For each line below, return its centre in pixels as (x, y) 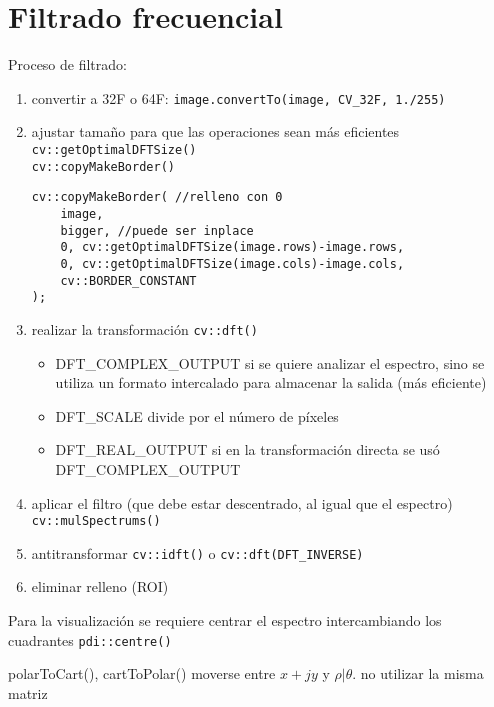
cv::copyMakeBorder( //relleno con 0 (157, 197)
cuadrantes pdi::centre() (90, 639)
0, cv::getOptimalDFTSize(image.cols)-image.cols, (232, 263)
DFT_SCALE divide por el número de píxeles (197, 415)
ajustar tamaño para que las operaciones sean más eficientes (215, 131)
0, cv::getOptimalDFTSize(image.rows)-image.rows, (232, 247)
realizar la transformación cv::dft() (144, 328)
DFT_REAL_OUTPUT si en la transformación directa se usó (247, 449)
